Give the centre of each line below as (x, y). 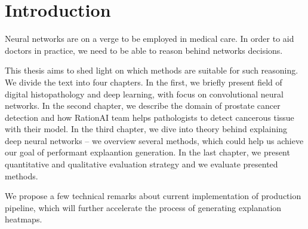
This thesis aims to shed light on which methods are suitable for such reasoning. (152, 70)
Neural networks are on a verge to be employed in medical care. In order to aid (150, 39)
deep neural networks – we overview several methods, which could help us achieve (154, 140)
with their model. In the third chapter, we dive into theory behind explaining (146, 129)
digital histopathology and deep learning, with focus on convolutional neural (144, 94)
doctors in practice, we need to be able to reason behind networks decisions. (144, 50)
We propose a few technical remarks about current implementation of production (153, 196)
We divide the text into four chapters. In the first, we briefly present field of (144, 82)
